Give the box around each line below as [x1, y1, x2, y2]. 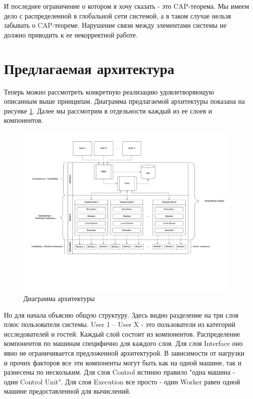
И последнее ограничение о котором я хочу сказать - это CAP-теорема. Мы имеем [4, 1, 249, 11]
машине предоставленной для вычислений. [4, 386, 131, 396]
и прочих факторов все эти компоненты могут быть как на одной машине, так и [4, 357, 242, 367]
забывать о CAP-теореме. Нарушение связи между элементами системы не [4, 20, 227, 30]
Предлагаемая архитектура [4, 58, 175, 78]
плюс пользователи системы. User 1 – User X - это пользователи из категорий [4, 319, 235, 329]
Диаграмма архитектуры [23, 293, 95, 303]
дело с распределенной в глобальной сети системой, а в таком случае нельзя [4, 10, 231, 20]
